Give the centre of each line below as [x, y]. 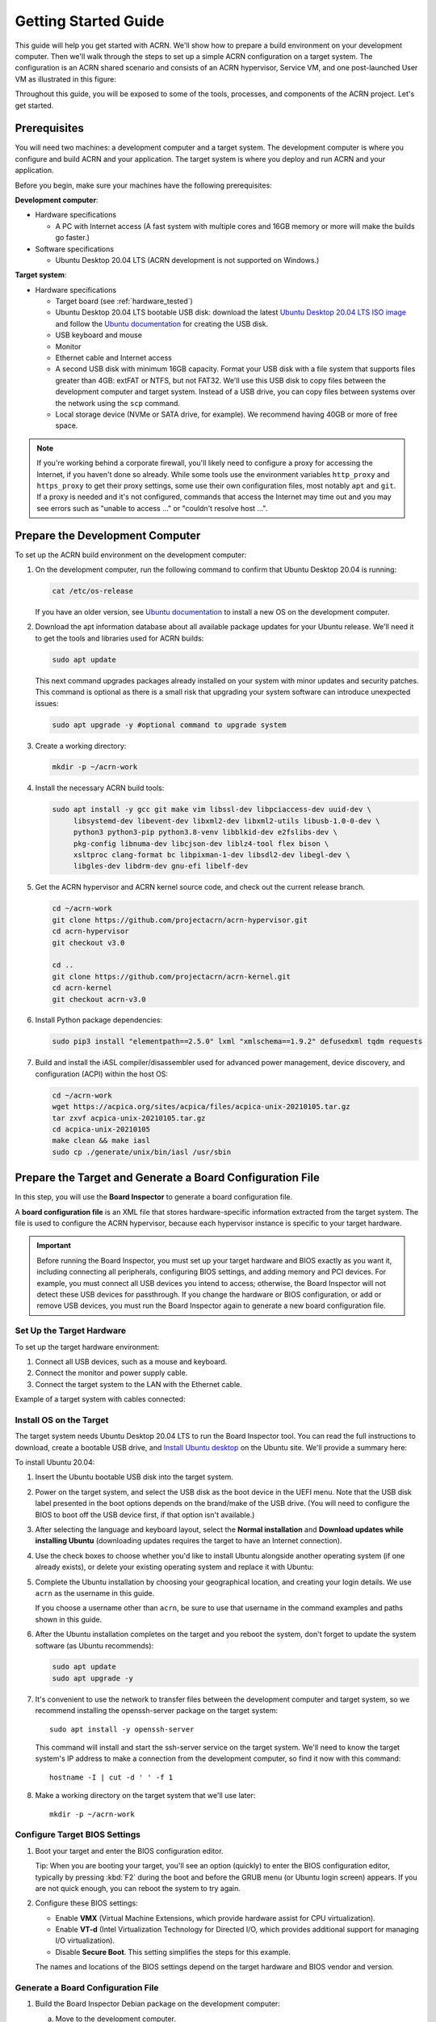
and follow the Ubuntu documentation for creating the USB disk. [162, 324]
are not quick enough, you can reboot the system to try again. [138, 1888]
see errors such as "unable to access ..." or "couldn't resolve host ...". [152, 508]
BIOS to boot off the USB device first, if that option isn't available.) [145, 1514]
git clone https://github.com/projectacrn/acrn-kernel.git [171, 976]
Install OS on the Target [62, 1419]
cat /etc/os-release [92, 591]
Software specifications [75, 249]
